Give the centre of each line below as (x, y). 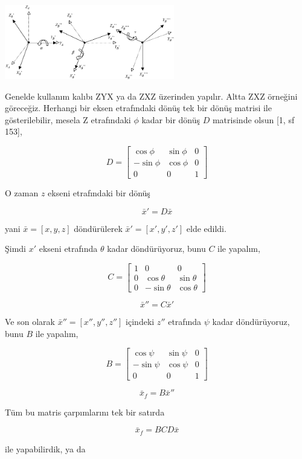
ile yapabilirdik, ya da (45, 448)
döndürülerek (98, 228)
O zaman (22, 193)
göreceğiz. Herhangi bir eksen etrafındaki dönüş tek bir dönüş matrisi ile (138, 108)
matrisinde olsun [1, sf (253, 119)
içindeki (140, 321)
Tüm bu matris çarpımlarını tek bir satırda (85, 412)
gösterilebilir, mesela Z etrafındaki (68, 119)
